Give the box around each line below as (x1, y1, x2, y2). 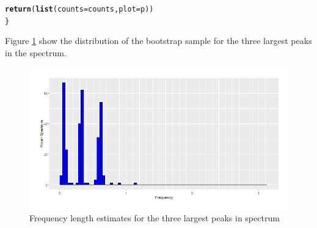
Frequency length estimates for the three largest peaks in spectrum (29, 211, 280, 224)
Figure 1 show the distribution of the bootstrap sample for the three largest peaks (5, 34, 312, 47)
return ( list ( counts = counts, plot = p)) (5, 5, 154, 13)
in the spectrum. (5, 46, 67, 59)
